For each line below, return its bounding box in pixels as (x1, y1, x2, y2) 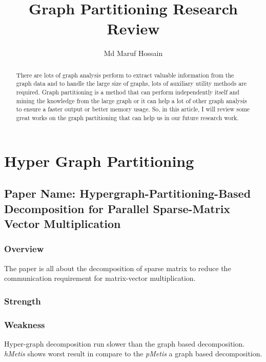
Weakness (4, 318, 45, 331)
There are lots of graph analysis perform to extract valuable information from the (16, 70, 234, 79)
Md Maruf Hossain (104, 48, 163, 59)
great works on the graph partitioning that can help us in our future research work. (16, 113, 239, 122)
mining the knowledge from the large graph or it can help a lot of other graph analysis (16, 96, 247, 105)
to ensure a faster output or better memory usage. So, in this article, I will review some (16, 105, 250, 113)
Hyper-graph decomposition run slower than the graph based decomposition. (4, 338, 245, 349)
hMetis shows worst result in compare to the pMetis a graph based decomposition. (4, 348, 262, 359)
